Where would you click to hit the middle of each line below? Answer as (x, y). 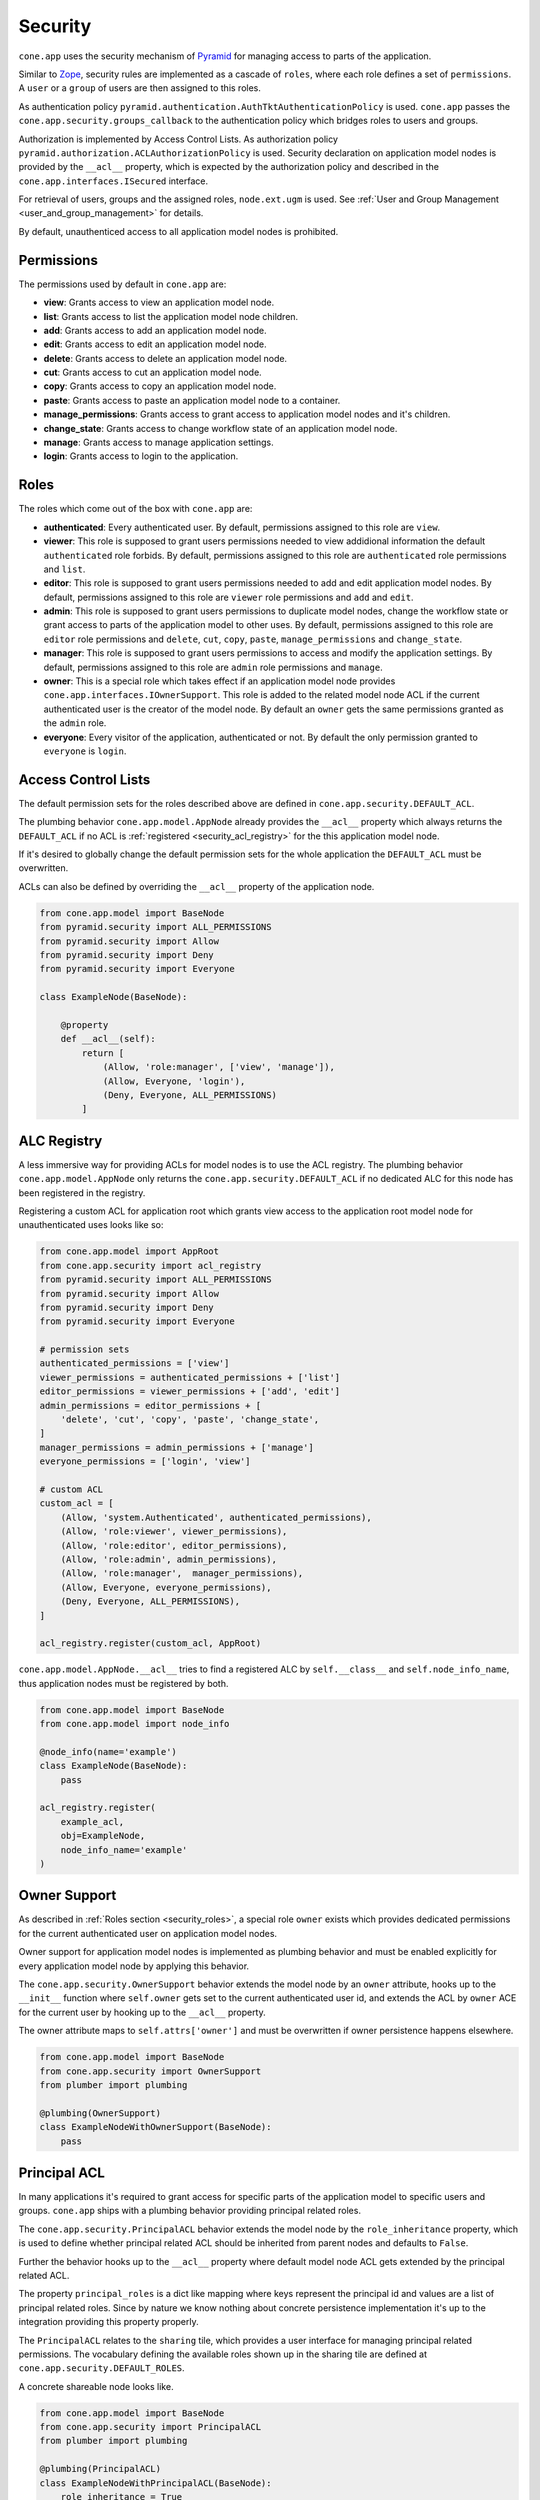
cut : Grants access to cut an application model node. (152, 372)
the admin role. (75, 723)
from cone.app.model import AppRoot (129, 1251)
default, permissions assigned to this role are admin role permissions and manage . (213, 667)
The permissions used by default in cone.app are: (122, 284)
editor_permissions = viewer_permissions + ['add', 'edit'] (190, 1391)
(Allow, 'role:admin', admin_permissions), (168, 1559)
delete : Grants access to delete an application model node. (165, 358)
